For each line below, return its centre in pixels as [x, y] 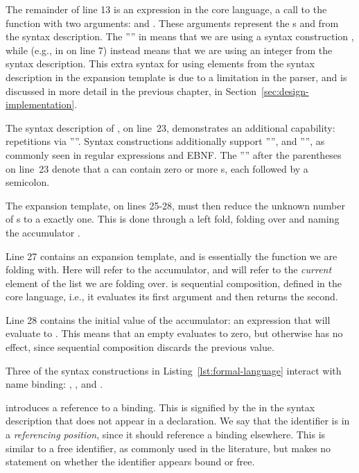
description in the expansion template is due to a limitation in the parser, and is [176, 77]
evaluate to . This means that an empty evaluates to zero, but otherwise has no [174, 333]
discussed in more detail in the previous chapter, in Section [131, 91]
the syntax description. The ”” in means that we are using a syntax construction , [180, 36]
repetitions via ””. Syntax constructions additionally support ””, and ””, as [165, 141]
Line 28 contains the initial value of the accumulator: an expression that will [168, 319]
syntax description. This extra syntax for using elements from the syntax [160, 63]
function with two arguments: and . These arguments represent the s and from [172, 23]
